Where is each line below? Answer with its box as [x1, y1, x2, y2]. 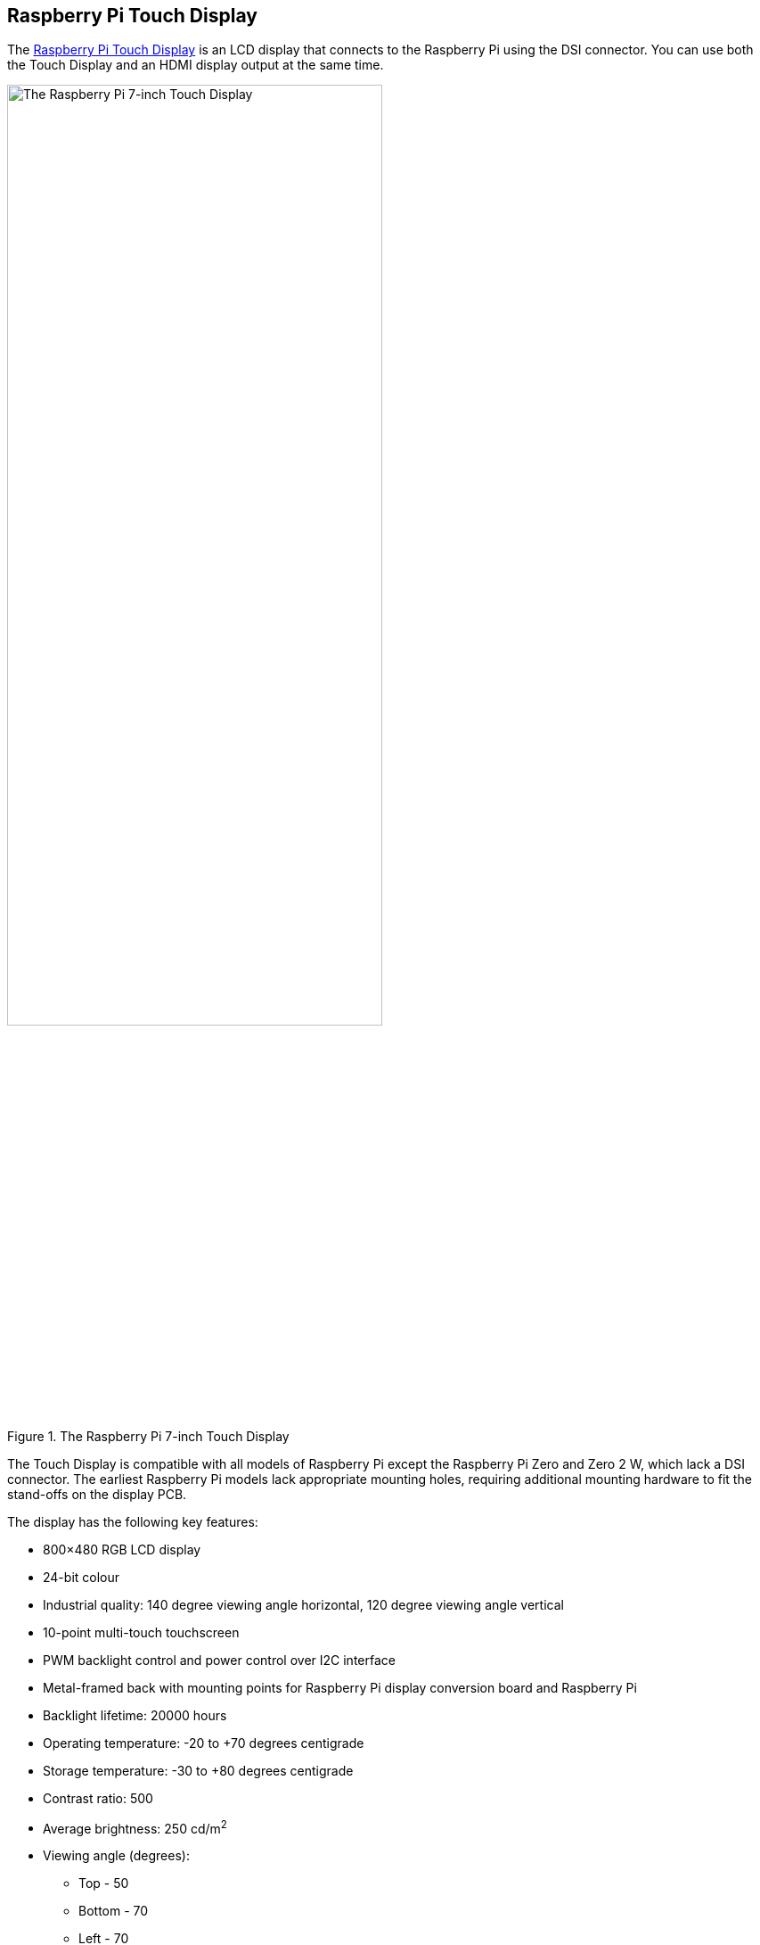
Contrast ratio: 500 [43, 1790, 153, 1806]
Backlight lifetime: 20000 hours [43, 1707, 227, 1723]
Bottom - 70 [78, 1903, 149, 1919]
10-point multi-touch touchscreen [43, 1624, 240, 1640]
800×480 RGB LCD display [43, 1541, 201, 1557]
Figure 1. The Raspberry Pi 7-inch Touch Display [7, 1428, 290, 1444]
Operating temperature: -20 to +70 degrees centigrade [43, 1735, 364, 1751]
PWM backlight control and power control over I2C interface [43, 1652, 396, 1668]
